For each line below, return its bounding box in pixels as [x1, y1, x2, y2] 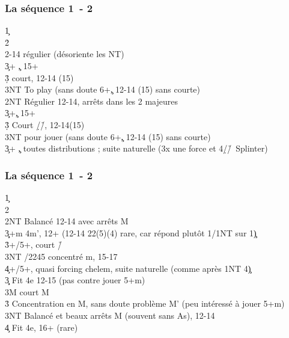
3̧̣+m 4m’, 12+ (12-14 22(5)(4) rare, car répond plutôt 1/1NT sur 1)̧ [5, 226, 257, 239]
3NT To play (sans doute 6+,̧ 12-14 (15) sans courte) [5, 83, 201, 96]
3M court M [5, 285, 49, 298]
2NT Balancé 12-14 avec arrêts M [5, 215, 129, 227]
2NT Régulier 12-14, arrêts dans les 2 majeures [5, 94, 178, 107]
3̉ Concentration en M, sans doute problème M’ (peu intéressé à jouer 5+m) [5, 297, 285, 310]
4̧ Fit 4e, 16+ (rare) [5, 321, 78, 333]
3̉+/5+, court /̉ [5, 238, 62, 251]
